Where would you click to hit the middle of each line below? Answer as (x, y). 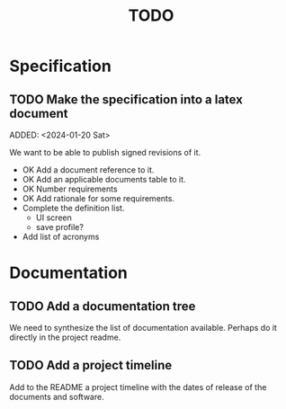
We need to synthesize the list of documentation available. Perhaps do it (143, 328)
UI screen (54, 218)
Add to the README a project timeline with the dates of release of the (138, 387)
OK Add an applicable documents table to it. (104, 179)
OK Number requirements (70, 189)
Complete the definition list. (73, 208)
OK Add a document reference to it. (88, 170)
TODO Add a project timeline (91, 365)
